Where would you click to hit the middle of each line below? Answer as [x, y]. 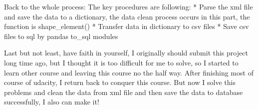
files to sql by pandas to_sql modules [61, 36]
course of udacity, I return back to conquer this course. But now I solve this [120, 82]
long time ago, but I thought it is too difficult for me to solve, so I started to [121, 62]
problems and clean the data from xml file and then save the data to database [124, 92]
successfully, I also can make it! [52, 102]
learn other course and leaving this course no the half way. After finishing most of [129, 72]
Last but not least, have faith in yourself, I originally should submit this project [126, 53]
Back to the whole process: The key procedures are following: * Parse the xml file [129, 6]
